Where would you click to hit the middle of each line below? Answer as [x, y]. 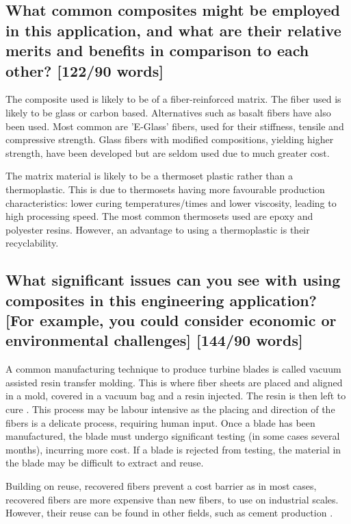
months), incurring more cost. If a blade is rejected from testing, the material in [173, 449]
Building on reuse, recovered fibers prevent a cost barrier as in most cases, [161, 486]
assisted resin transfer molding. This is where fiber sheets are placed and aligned [174, 382]
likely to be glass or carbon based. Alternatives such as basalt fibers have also [168, 112]
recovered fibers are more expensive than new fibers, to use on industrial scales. [172, 499]
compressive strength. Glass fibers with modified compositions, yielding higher [170, 139]
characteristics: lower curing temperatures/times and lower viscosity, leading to [171, 202]
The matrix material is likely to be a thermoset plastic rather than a [149, 176]
